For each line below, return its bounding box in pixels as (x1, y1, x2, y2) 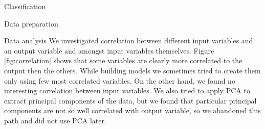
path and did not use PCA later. (4, 115, 106, 125)
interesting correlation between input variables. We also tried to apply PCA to (4, 85, 250, 96)
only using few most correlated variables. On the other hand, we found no (4, 75, 235, 86)
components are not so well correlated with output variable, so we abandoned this (4, 105, 261, 116)
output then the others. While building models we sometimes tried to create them (4, 65, 261, 75)
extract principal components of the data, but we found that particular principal (4, 95, 257, 106)
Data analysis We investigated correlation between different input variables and (4, 35, 253, 46)
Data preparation (4, 18, 58, 29)
